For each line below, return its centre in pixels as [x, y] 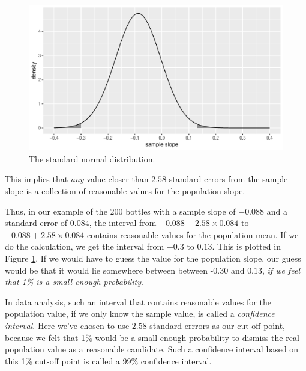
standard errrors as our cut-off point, [217, 325]
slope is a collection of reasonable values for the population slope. [125, 191]
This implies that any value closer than [77, 179]
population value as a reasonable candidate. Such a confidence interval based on [152, 349]
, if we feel [281, 270]
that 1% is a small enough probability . [74, 282]
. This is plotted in [246, 246]
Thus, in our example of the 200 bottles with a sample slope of [120, 211]
